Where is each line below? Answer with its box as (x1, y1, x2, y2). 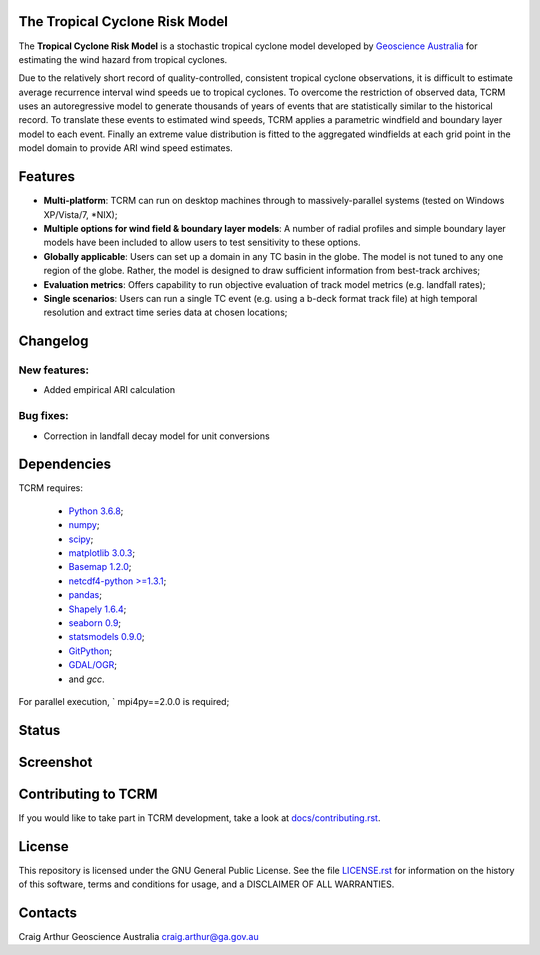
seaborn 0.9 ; (68, 617, 122, 629)
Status (18, 721, 61, 739)
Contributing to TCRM (18, 785, 159, 802)
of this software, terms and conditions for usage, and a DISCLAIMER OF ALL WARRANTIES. (18, 878, 395, 890)
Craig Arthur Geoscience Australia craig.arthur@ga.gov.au (18, 931, 259, 943)
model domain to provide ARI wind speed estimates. (18, 142, 234, 154)
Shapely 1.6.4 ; (68, 603, 127, 615)
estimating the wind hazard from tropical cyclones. (18, 53, 228, 65)
